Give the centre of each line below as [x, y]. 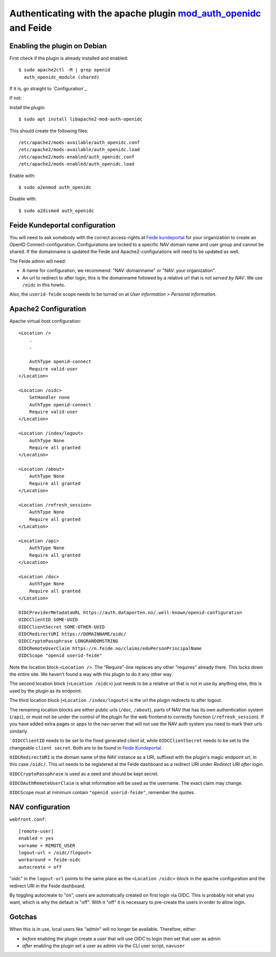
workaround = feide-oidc [50, 860]
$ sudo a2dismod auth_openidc [56, 211]
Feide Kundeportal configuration [63, 225]
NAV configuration [40, 807]
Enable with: [22, 175]
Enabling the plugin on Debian [58, 46]
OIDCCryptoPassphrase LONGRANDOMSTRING [68, 641]
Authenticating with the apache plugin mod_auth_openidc [135, 13]
